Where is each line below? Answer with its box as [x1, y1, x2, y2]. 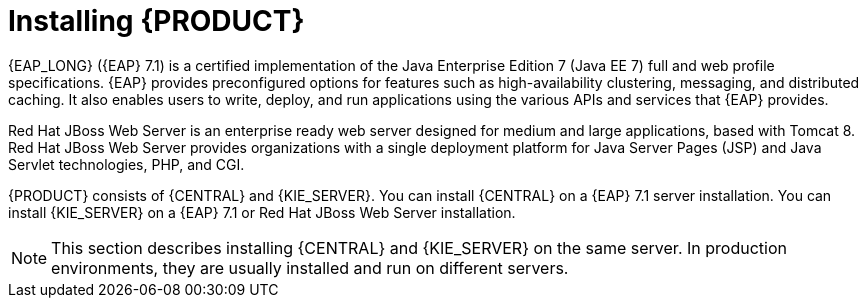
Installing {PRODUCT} [8, 4, 305, 38]
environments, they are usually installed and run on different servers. [51, 257, 569, 278]
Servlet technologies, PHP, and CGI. [8, 155, 245, 173]
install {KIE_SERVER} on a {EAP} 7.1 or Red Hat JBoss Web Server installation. [8, 203, 516, 221]
